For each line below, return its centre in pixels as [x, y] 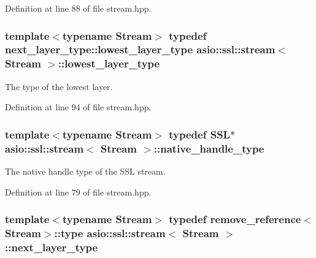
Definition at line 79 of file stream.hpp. [78, 192]
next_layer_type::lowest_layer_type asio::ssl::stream [140, 49]
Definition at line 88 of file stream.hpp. [78, 8]
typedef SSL [199, 134]
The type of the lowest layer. [59, 86]
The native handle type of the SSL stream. [85, 171]
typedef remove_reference [235, 219]
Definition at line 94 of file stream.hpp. [78, 107]
